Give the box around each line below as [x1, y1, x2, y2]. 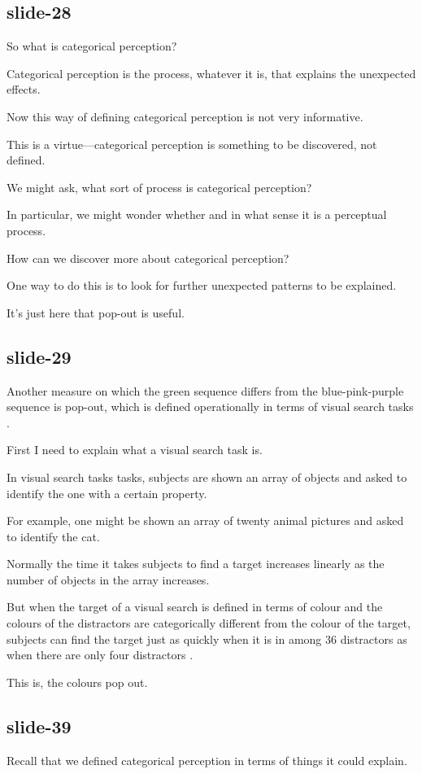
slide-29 [7, 343, 72, 369]
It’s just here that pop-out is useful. [7, 304, 185, 321]
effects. [7, 81, 41, 98]
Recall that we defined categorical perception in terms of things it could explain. [7, 751, 407, 768]
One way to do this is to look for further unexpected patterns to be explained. [7, 277, 397, 294]
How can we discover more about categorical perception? [7, 249, 289, 266]
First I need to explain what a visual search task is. [7, 441, 263, 458]
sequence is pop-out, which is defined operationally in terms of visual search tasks [7, 398, 414, 415]
